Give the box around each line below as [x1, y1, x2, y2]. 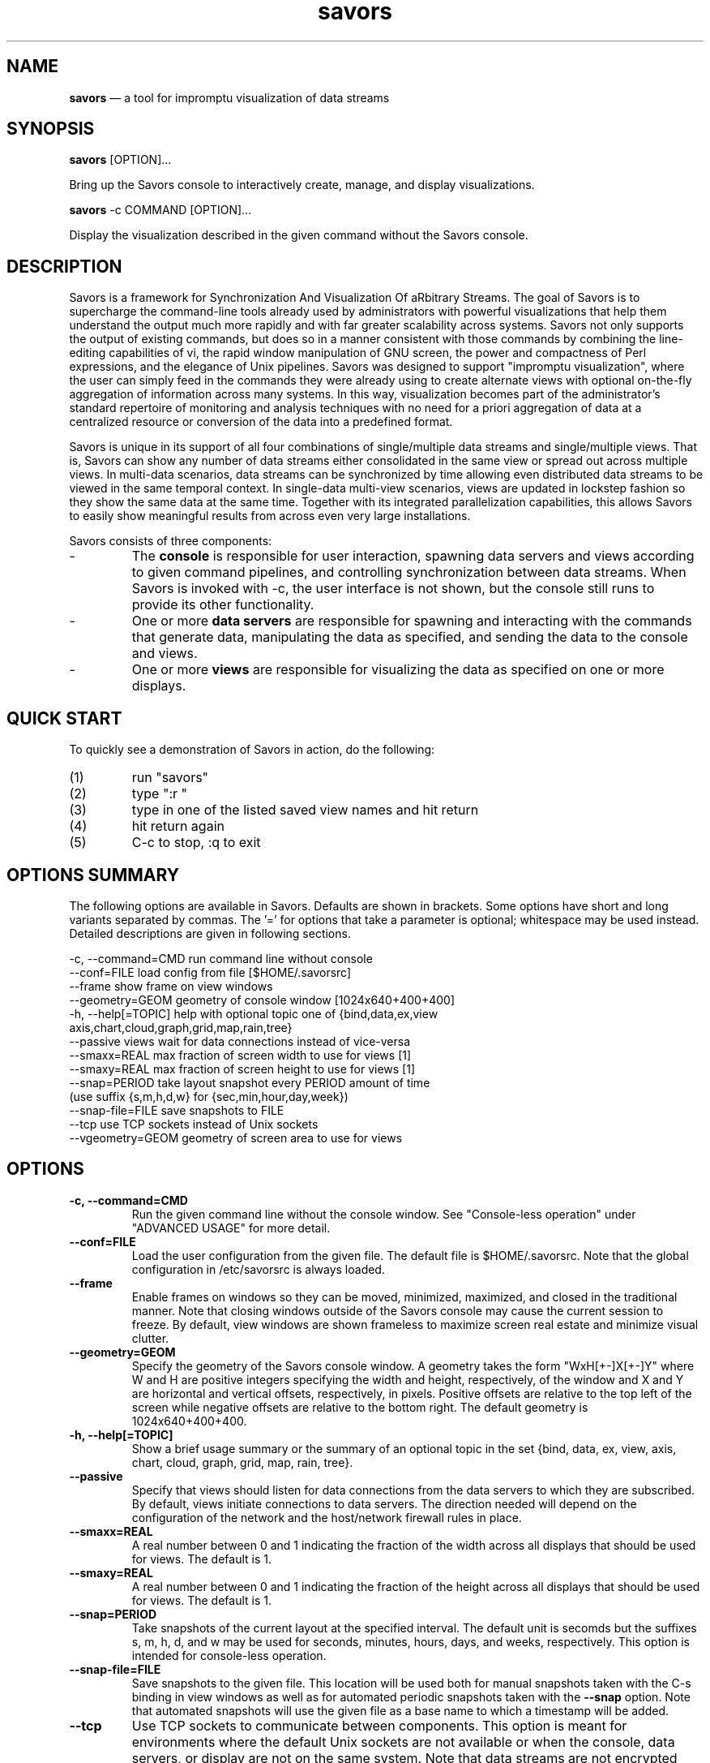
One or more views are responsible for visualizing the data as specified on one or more [131, 661, 665, 678]
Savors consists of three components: [69, 534, 272, 548]
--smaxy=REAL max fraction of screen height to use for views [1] [69, 1061, 415, 1076]
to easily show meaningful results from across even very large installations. [69, 509, 471, 523]
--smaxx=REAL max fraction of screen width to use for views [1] [69, 1047, 412, 1062]
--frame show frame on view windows [69, 978, 273, 993]
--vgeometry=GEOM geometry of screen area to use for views [69, 1130, 403, 1145]
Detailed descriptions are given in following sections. [69, 926, 351, 940]
